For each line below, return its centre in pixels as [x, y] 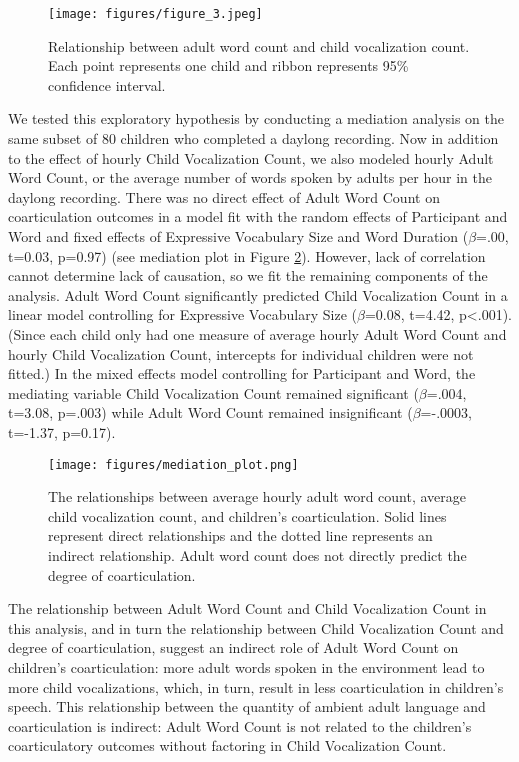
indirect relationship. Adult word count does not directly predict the [257, 554]
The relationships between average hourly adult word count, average [257, 496]
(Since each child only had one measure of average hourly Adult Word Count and [257, 333]
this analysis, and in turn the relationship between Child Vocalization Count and [256, 627]
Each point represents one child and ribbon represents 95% [228, 65]
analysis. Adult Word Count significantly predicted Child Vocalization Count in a [258, 294]
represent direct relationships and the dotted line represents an [240, 535]
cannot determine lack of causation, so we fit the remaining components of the [248, 275]
